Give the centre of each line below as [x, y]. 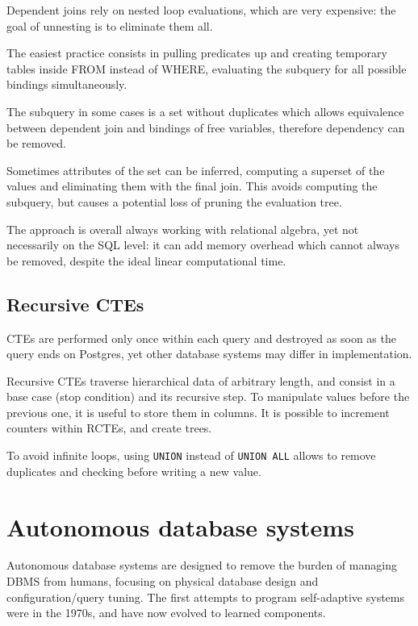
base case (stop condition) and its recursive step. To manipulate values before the [208, 396]
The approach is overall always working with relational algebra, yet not [183, 229]
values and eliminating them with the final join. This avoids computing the [192, 186]
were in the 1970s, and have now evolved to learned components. [166, 613]
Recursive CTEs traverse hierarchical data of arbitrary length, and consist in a [201, 380]
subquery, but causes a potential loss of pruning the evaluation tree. [174, 201]
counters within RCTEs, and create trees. [109, 428]
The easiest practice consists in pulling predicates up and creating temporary [197, 53]
